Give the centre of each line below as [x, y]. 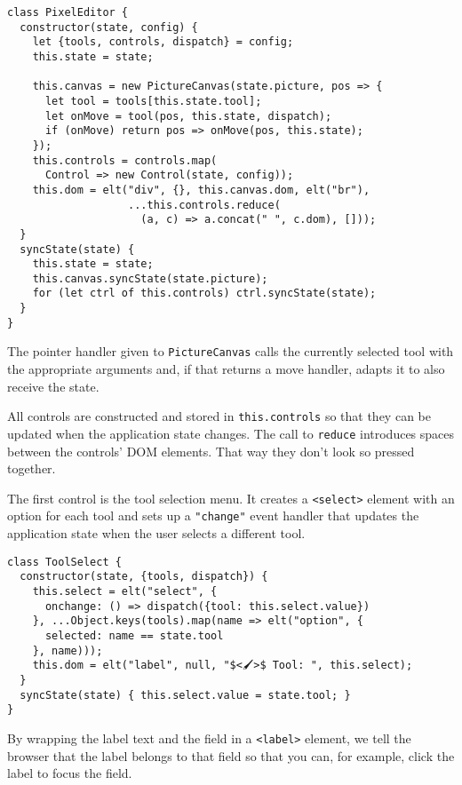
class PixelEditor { [68, 12]
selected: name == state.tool [134, 635]
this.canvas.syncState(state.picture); [150, 278]
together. [32, 468]
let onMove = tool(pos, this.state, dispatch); [188, 116]
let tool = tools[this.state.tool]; [153, 101]
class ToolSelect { [64, 562]
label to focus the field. [70, 773]
